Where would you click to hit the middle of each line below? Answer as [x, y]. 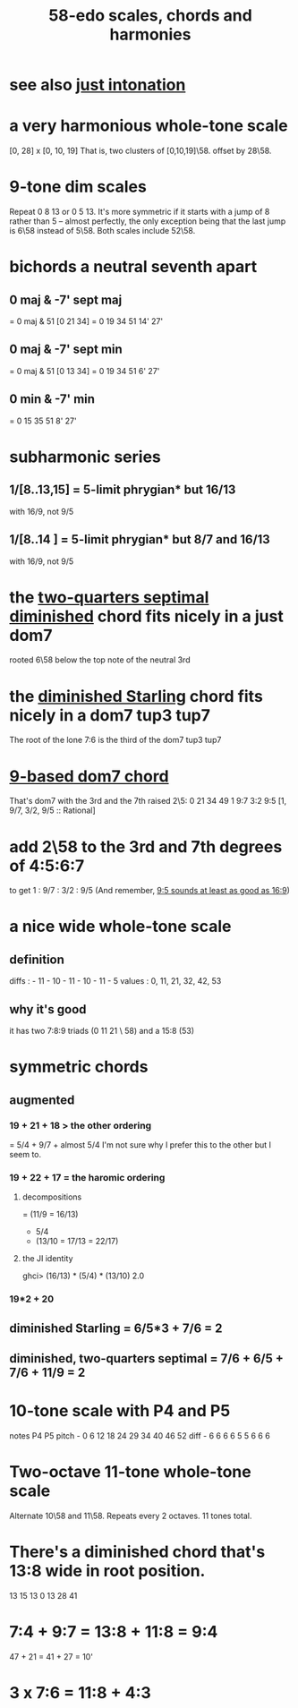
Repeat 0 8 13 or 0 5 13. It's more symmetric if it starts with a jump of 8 [140, 212]
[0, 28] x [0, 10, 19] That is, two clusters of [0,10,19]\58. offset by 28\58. [140, 151]
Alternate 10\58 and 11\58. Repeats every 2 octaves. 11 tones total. [131, 1516]
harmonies [150, 34]
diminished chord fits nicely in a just [146, 616]
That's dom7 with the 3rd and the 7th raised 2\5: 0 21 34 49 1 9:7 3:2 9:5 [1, [148, 801]
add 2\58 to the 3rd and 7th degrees [146, 846]
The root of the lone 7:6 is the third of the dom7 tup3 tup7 [115, 740]
